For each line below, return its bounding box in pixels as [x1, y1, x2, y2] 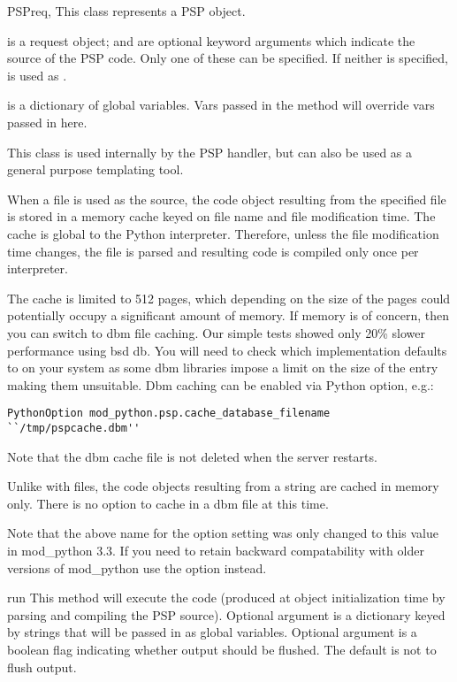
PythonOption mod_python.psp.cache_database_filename [7, 407, 331, 420]
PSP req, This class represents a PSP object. [7, 2, 246, 19]
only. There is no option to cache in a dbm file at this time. [7, 494, 329, 512]
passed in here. [7, 112, 88, 131]
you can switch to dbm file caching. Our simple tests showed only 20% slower [7, 323, 425, 341]
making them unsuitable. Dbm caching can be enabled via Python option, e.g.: [7, 375, 434, 394]
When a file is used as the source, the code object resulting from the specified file [7, 189, 446, 208]
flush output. [7, 657, 77, 676]
